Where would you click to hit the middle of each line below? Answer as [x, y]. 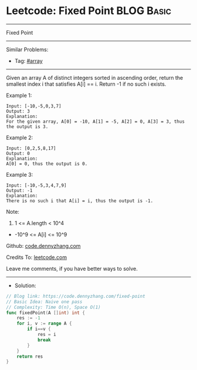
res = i [47, 335]
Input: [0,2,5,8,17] [31, 148]
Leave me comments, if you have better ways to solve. [72, 268]
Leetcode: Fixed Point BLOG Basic [89, 11]
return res [30, 356]
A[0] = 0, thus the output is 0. [47, 164]
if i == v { [39, 329]
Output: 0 [18, 153]
